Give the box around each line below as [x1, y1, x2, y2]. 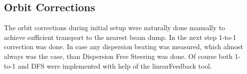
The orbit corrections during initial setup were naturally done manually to [4, 22, 225, 33]
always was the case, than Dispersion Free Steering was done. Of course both [4, 51, 233, 61]
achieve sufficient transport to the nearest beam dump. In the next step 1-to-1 [4, 32, 236, 42]
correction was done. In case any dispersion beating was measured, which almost [4, 41, 243, 52]
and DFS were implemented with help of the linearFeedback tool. [17, 60, 212, 71]
